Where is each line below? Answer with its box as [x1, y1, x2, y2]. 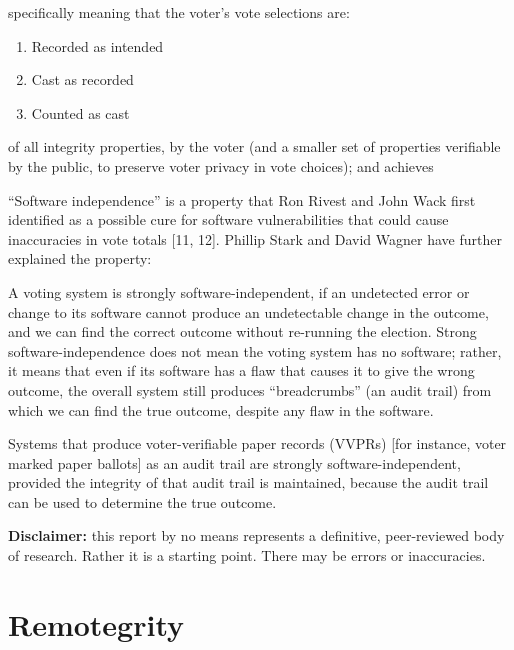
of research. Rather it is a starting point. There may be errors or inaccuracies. [8, 545, 486, 566]
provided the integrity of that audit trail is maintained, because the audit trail [8, 472, 489, 493]
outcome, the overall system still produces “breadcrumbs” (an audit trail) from [8, 379, 492, 400]
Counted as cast [31, 102, 130, 123]
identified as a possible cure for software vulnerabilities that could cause [8, 209, 449, 230]
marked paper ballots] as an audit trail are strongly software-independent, [8, 452, 461, 473]
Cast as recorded [31, 69, 134, 90]
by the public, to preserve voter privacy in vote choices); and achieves [8, 155, 434, 176]
